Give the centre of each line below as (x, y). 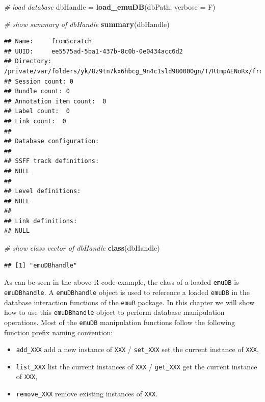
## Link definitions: (41, 221)
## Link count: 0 (35, 121)
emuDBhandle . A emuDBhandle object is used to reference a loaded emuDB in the (127, 292)
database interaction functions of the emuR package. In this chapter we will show (129, 302)
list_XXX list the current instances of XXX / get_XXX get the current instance (137, 366)
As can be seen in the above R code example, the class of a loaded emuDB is (122, 282)
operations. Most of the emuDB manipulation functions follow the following (120, 322)
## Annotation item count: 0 (55, 101)
